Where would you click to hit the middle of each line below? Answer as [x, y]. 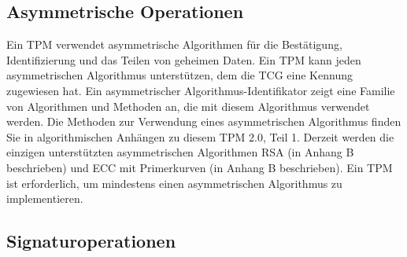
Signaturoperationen [91, 241]
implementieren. [45, 198]
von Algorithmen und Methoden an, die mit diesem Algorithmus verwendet [188, 106]
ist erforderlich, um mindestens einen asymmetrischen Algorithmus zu [174, 183]
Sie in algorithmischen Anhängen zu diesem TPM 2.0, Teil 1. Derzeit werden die [200, 136]
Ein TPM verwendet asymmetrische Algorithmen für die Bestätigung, [174, 44]
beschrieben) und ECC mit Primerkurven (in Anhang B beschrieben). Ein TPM [200, 167]
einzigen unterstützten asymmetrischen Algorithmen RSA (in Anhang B [180, 152]
